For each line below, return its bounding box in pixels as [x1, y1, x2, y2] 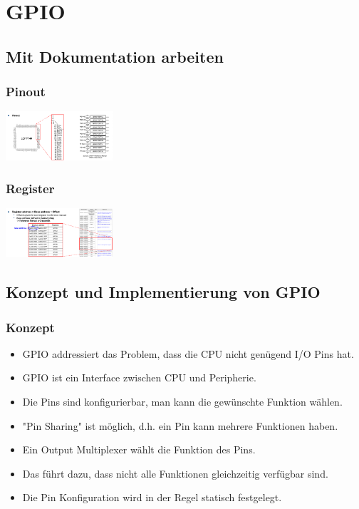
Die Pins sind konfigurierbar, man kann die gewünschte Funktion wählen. [22, 394, 343, 408]
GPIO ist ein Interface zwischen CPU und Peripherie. [22, 370, 256, 385]
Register [6, 179, 55, 197]
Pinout [6, 83, 46, 101]
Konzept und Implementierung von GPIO [6, 281, 321, 303]
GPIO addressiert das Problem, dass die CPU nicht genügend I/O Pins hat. [22, 346, 354, 361]
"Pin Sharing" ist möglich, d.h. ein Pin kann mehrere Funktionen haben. [22, 418, 338, 433]
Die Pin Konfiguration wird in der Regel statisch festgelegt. [22, 490, 282, 505]
